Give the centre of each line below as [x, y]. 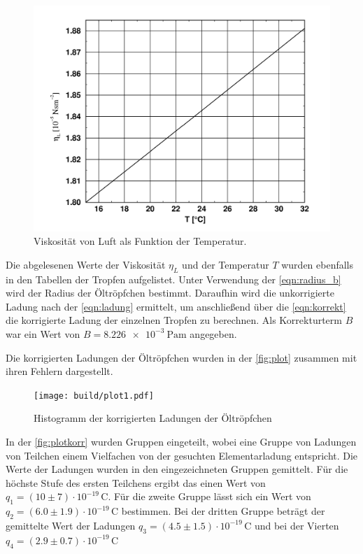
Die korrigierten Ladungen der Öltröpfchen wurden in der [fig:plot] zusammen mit [181, 357]
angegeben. [213, 333]
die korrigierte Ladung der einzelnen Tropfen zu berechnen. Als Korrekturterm [174, 320]
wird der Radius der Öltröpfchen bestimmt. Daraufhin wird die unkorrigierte [170, 293]
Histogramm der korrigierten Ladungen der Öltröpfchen [153, 418]
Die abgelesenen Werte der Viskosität [86, 264]
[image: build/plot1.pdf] [94, 396]
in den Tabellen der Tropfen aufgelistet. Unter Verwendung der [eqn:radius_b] [173, 279]
